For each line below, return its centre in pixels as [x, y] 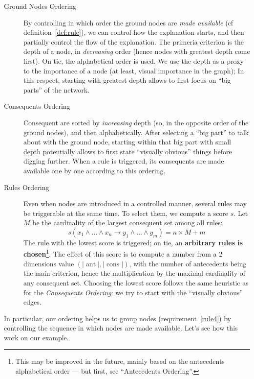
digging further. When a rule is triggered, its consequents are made [124, 161]
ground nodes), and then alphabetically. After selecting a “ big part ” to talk [136, 132]
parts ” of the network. [57, 89]
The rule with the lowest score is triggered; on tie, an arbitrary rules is [133, 242]
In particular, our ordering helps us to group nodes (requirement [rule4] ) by [118, 318]
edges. [32, 302]
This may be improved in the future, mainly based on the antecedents [120, 361]
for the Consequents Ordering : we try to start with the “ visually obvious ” [133, 292]
